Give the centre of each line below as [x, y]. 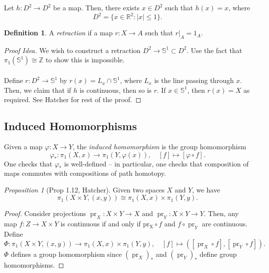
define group [218, 254]
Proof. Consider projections [45, 213]
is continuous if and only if [101, 224]
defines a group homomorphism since [66, 254]
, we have [206, 189]
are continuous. [225, 224]
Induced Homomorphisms [70, 126]
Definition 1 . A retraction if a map [58, 33]
